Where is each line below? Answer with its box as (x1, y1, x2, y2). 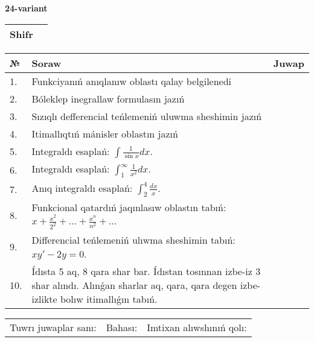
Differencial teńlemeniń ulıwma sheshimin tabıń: (31, 232, 235, 247)
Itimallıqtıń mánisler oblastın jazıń (31, 126, 178, 141)
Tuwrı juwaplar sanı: (10, 320, 97, 334)
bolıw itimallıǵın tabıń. (60, 291, 158, 306)
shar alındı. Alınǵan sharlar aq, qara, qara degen (31, 277, 237, 292)
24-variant (5, 2, 48, 14)
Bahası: (106, 320, 138, 334)
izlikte (31, 291, 57, 306)
